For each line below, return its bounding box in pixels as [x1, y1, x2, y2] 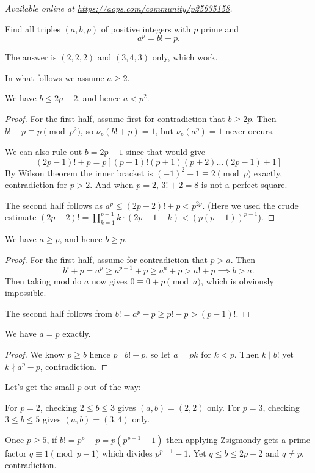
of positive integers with [101, 22, 191, 35]
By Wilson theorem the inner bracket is [5, 166, 153, 179]
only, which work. [152, 51, 218, 63]
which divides [102, 446, 153, 459]
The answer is [5, 51, 57, 63]
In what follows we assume [5, 71, 104, 84]
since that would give [126, 145, 205, 158]
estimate [5, 211, 37, 223]
